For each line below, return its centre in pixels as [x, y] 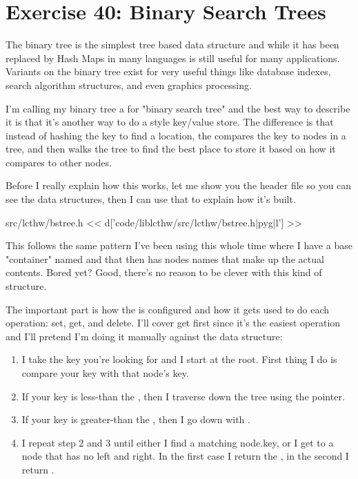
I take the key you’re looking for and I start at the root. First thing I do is [179, 359]
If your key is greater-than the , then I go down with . [136, 419]
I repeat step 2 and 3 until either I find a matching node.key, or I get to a [178, 442]
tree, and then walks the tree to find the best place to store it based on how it [171, 149]
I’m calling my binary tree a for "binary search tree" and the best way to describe [178, 108]
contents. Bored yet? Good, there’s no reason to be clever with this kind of [164, 272]
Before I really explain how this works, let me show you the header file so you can [179, 185]
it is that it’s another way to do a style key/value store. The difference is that [170, 122]
